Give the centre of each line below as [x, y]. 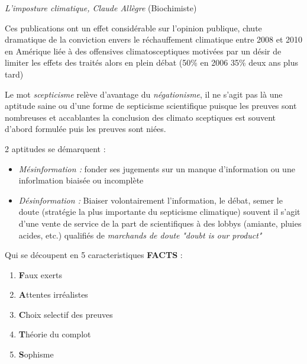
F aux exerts [41, 274]
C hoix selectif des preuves [66, 314]
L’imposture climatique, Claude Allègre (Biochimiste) [101, 8]
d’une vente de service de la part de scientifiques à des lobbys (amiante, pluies [160, 223]
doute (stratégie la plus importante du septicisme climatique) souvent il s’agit [159, 212]
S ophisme [36, 354]
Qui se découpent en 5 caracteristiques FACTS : [94, 255]
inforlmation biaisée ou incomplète [81, 180]
